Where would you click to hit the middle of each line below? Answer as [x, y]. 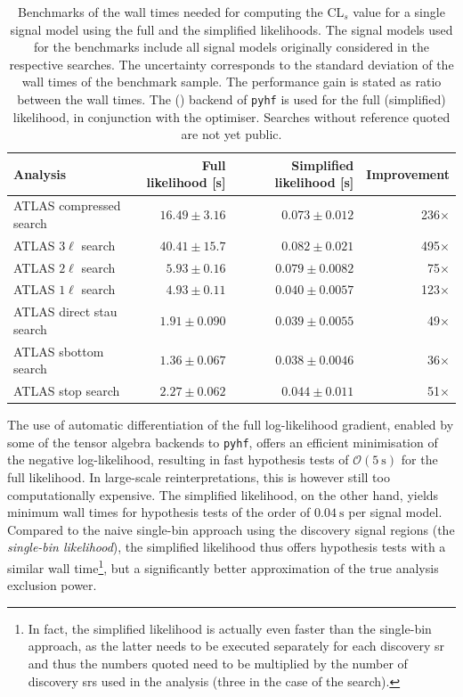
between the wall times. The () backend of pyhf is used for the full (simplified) [231, 98]
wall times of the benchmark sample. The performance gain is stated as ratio [231, 82]
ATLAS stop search [67, 391]
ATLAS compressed [67, 205]
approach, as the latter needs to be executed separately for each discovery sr [236, 646]
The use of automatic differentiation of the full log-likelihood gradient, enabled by [231, 425]
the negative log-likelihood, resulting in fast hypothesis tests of [178, 459]
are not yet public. [231, 134]
